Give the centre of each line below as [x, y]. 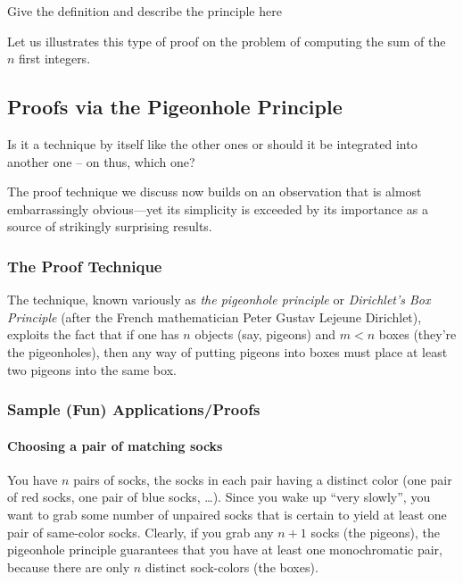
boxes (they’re [418, 334]
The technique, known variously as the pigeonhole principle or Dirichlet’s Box [219, 300]
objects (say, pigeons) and [265, 334]
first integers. [55, 58]
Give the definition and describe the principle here [145, 11]
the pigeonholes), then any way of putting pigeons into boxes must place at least [227, 351]
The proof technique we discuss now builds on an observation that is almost [215, 192]
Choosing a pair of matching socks [115, 445]
